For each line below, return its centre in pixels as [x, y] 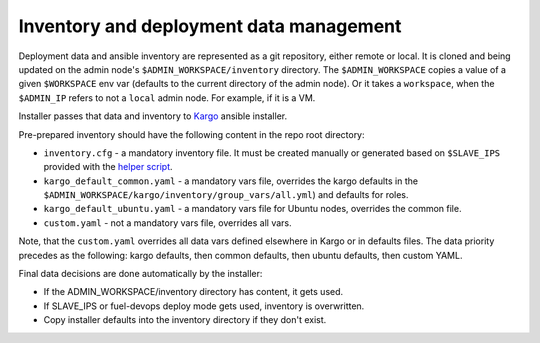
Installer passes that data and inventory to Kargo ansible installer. [153, 116]
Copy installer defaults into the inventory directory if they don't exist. [185, 320]
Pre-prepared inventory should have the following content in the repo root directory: [191, 134]
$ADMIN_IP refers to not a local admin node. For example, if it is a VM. [167, 97]
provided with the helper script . [108, 167]
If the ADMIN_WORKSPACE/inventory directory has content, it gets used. [193, 292]
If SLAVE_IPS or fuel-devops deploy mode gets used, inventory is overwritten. [204, 306]
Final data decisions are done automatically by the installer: [140, 274]
